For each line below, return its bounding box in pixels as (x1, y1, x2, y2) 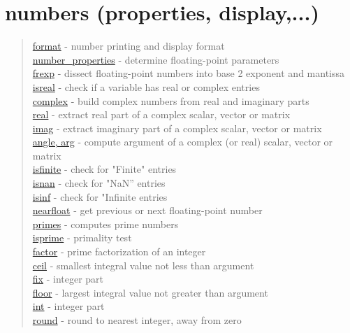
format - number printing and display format (32, 38, 225, 53)
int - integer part (32, 299, 105, 313)
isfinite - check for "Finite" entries (32, 162, 177, 176)
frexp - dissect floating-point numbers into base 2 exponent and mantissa (32, 66, 345, 80)
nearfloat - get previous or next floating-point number (32, 203, 263, 218)
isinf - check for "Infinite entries (32, 189, 168, 204)
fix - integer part (32, 271, 104, 286)
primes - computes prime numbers (32, 216, 179, 231)
